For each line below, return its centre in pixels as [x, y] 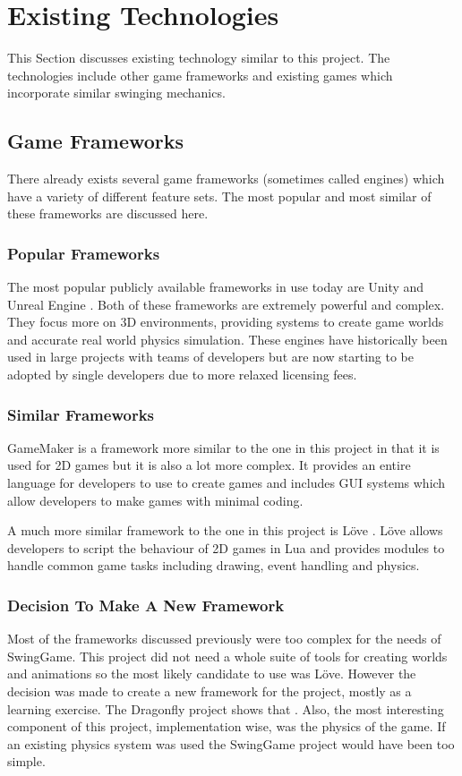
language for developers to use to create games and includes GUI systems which [227, 483]
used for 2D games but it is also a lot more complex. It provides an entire [209, 465]
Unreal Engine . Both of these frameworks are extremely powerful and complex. [226, 304]
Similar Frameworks [81, 414]
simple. [26, 761]
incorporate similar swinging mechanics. [116, 93]
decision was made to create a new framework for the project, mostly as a [210, 691]
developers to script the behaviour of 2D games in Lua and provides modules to [226, 547]
